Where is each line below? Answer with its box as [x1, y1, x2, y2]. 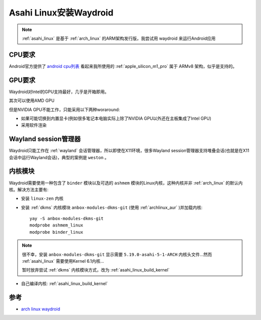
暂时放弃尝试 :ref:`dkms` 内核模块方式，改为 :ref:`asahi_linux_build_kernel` [22, 267, 170, 273]
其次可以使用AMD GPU [9, 97, 55, 104]
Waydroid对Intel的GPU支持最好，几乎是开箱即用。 [9, 89, 109, 95]
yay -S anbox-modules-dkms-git [29, 216, 104, 222]
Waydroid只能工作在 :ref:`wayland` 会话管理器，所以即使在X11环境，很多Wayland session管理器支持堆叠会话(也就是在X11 [9, 148, 249, 154]
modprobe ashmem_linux [29, 223, 84, 228]
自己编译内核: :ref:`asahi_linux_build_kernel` [21, 280, 108, 286]
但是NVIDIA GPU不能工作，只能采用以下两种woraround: [9, 107, 120, 112]
